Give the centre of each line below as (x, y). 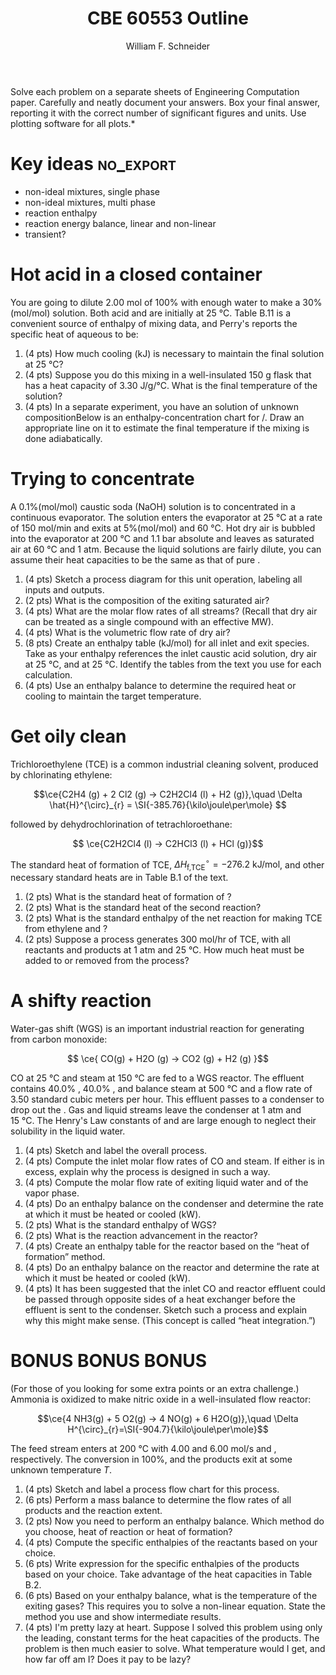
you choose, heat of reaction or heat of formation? (128, 1532)
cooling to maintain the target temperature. (113, 696)
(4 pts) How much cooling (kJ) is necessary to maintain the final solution (174, 353)
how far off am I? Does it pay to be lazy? (108, 1659)
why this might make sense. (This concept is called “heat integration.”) (170, 1321)
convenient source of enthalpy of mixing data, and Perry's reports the (154, 323)
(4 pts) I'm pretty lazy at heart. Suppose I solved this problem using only (173, 1628)
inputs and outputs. (64, 589)
